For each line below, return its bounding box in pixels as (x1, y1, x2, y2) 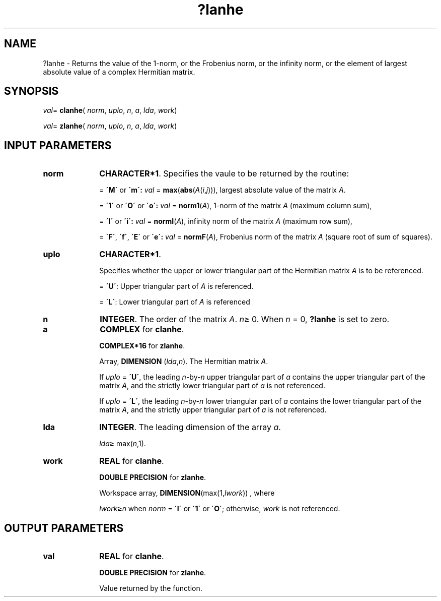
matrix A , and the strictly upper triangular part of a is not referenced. (99, 405, 327, 414)
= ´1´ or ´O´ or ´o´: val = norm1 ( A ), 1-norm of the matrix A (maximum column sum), (99, 201, 372, 210)
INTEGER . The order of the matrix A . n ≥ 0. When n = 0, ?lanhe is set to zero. (100, 314, 390, 325)
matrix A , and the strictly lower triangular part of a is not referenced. (99, 381, 325, 390)
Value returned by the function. (99, 584, 202, 593)
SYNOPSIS (4, 85, 59, 98)
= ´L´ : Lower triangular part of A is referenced (99, 297, 250, 307)
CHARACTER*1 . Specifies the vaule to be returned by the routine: (99, 168, 349, 179)
